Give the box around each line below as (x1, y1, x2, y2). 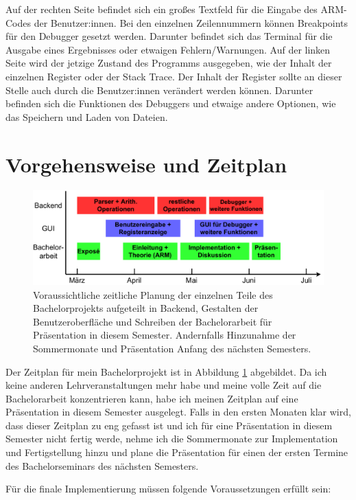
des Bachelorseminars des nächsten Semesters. (5, 458, 199, 473)
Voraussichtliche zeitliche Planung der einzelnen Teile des (33, 287, 273, 302)
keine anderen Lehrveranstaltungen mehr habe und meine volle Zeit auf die (5, 378, 322, 392)
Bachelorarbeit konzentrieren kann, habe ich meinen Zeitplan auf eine (5, 391, 298, 405)
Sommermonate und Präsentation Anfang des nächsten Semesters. (33, 341, 311, 355)
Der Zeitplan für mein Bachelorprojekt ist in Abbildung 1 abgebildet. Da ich (5, 364, 327, 378)
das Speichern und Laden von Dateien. (5, 109, 168, 124)
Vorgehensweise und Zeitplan (5, 150, 287, 178)
